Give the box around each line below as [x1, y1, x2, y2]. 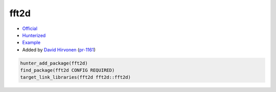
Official [22, 25, 38, 32]
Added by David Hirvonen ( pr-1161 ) [22, 46, 96, 53]
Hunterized [22, 32, 46, 38]
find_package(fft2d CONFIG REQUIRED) [20, 68, 115, 73]
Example [22, 40, 41, 46]
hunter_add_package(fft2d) [20, 60, 88, 66]
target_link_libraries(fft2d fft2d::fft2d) [20, 74, 131, 80]
